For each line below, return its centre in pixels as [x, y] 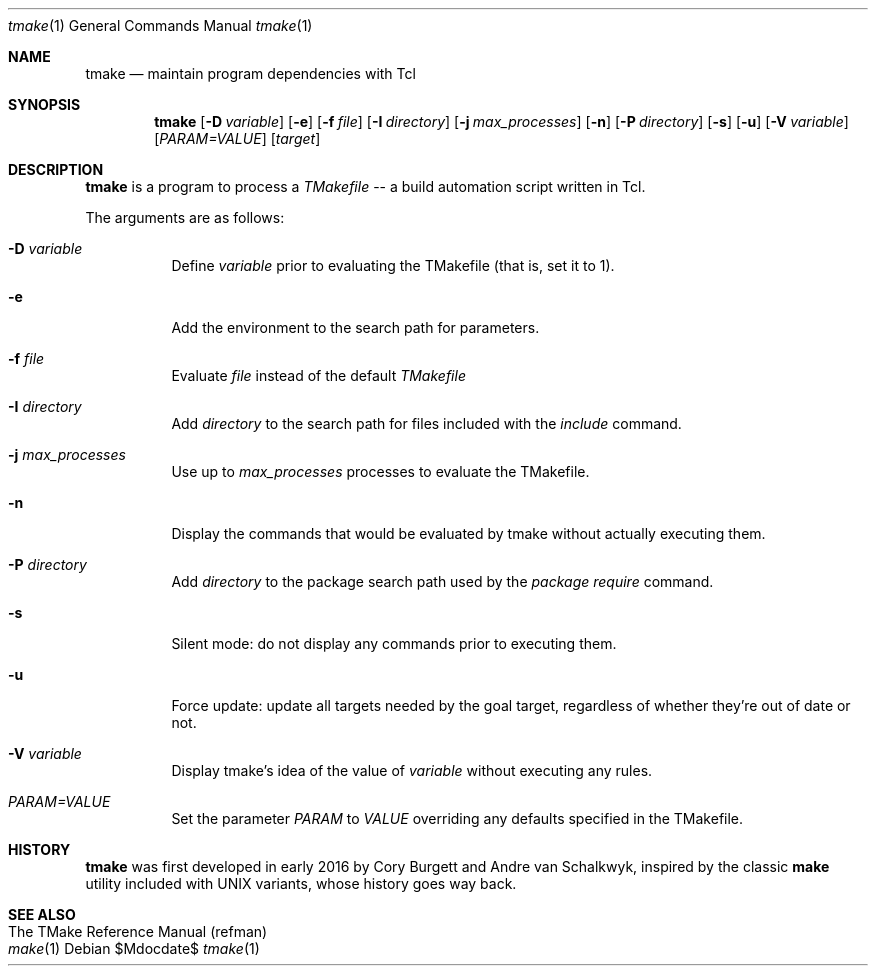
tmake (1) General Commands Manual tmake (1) [160, 25]
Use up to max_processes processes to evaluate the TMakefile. [380, 471]
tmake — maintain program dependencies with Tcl [250, 73]
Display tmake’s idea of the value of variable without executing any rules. [412, 770]
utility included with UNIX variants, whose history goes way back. [301, 883]
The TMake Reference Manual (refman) [138, 931]
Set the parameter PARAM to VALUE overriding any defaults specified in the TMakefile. [457, 818]
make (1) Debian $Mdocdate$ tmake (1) [134, 948]
